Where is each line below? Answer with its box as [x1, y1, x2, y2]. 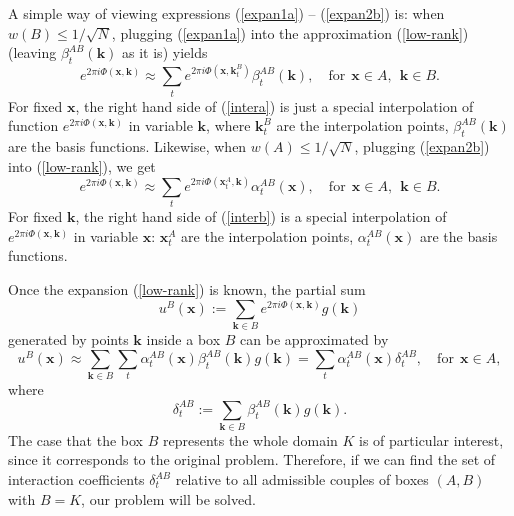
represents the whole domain [162, 429, 338, 450]
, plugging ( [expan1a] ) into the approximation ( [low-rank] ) [111, 22, 469, 43]
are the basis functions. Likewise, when [8, 136, 247, 157]
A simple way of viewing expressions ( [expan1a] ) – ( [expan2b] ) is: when [8, 3, 445, 23]
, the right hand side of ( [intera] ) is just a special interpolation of [75, 95, 474, 116]
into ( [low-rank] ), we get [8, 155, 156, 176]
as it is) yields [122, 42, 208, 63]
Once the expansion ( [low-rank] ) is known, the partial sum [8, 279, 366, 299]
